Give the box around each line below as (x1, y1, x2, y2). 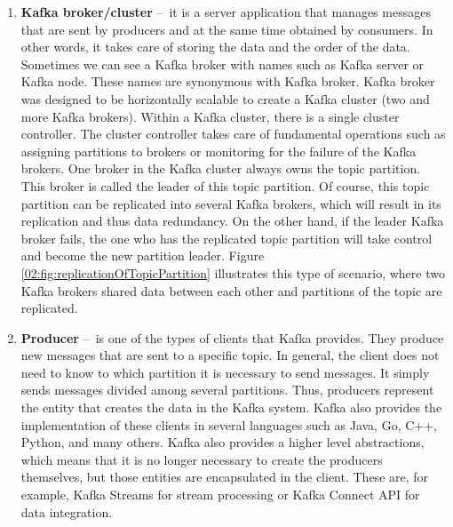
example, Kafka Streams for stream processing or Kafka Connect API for (20, 485, 420, 504)
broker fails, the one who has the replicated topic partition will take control (20, 228, 433, 247)
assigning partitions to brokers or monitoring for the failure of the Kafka (20, 141, 417, 160)
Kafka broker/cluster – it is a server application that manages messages (20, 3, 431, 20)
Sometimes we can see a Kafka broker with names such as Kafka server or (20, 54, 425, 73)
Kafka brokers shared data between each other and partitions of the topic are (20, 281, 442, 299)
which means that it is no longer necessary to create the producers (20, 450, 383, 468)
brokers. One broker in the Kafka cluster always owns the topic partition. (20, 159, 421, 178)
